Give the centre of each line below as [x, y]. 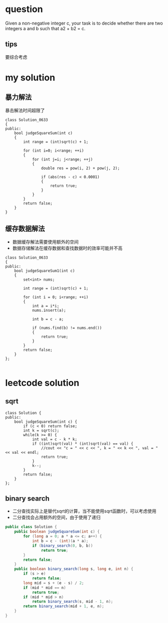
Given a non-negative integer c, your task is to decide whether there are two [84, 23]
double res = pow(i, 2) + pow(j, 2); [80, 168]
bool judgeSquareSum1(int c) [45, 271]
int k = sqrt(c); [41, 430]
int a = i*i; [45, 306]
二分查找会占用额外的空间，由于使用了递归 [56, 518]
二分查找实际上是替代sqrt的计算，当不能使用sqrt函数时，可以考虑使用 [84, 511]
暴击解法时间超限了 [25, 110]
